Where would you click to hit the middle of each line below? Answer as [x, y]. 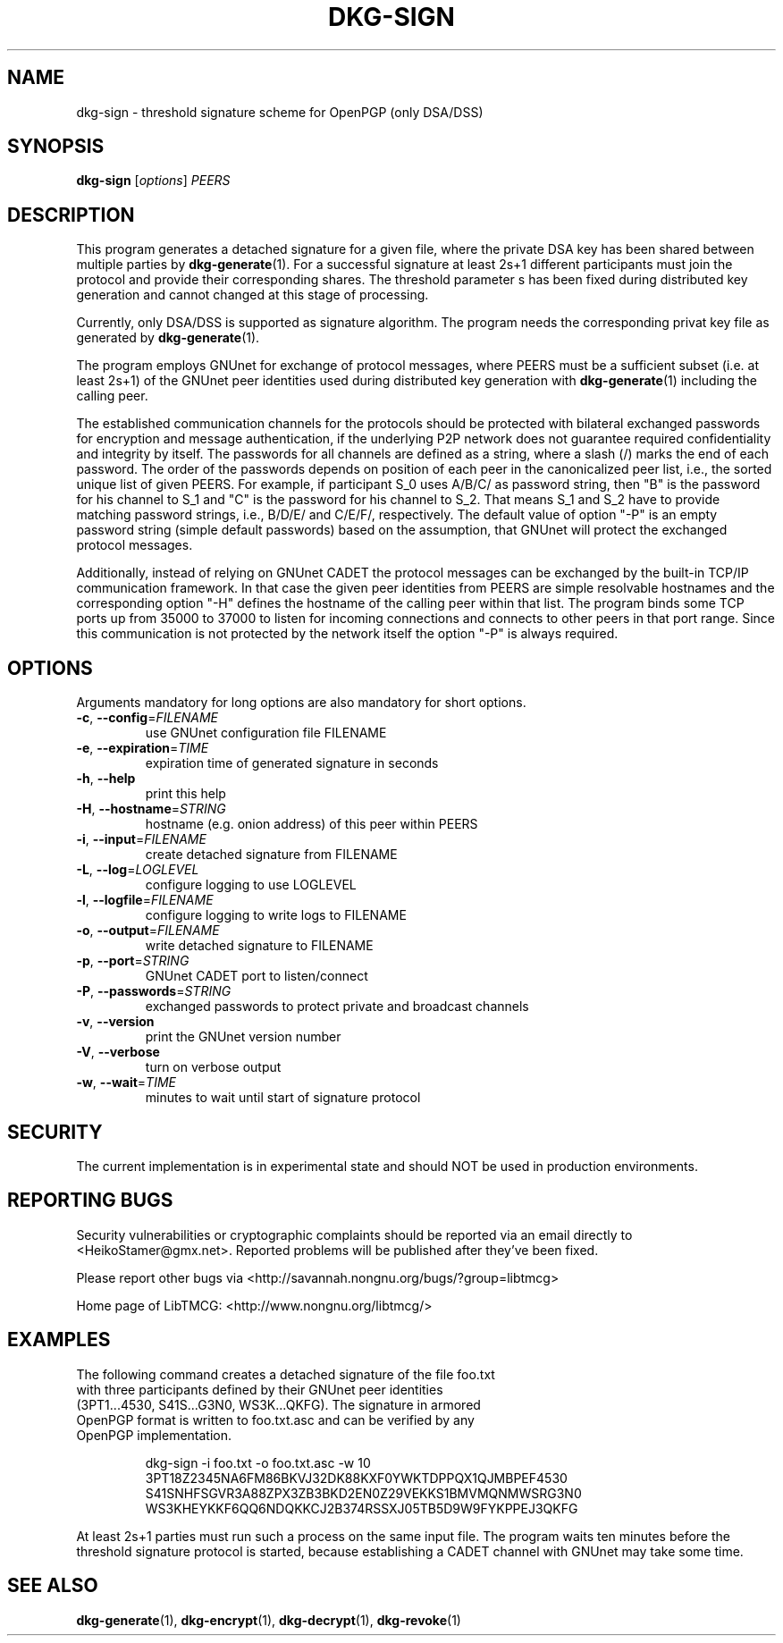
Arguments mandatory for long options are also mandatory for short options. [301, 703]
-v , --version [115, 1022]
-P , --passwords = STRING [154, 991]
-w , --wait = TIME [126, 1083]
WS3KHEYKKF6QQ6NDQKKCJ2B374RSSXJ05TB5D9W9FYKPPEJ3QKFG [362, 1508]
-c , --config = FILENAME [147, 718]
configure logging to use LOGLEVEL [251, 885]
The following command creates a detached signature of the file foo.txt [286, 1374]
